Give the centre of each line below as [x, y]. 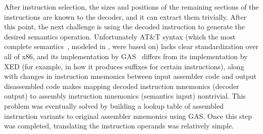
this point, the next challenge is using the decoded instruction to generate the [124, 27]
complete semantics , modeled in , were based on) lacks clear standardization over [131, 46]
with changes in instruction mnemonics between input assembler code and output [130, 76]
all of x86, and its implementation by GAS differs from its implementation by [126, 56]
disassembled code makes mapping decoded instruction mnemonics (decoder [122, 86]
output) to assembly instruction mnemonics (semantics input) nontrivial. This [125, 96]
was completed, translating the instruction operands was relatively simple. [119, 126]
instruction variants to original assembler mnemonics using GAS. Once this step [128, 116]
